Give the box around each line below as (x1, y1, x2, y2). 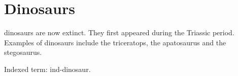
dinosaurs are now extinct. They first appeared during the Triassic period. (4, 27, 234, 38)
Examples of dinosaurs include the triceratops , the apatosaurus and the (4, 37, 226, 47)
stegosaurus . (4, 47, 42, 57)
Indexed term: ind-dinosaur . (4, 63, 91, 74)
